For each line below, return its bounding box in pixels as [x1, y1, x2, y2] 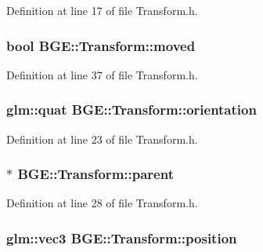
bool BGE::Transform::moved [6, 35, 196, 55]
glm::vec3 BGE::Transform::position [6, 228, 237, 247]
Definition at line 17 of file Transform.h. [6, 2, 198, 18]
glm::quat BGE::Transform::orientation [6, 100, 257, 119]
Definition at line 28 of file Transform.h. [6, 195, 198, 211]
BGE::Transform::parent [17, 164, 174, 184]
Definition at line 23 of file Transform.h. [6, 130, 198, 147]
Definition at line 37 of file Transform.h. [6, 66, 198, 82]
